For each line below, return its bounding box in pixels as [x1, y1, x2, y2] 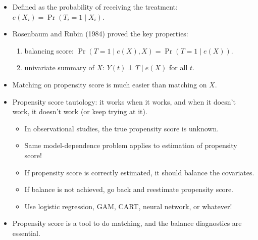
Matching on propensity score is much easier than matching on [12, 79, 207, 89]
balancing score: [24, 45, 74, 56]
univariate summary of [24, 62, 94, 73]
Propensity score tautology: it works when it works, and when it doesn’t [12, 96, 236, 107]
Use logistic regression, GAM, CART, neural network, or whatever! [24, 201, 232, 211]
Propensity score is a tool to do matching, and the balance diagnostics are [12, 218, 242, 228]
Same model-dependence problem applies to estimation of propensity [24, 140, 237, 151]
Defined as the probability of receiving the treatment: [12, 2, 178, 12]
